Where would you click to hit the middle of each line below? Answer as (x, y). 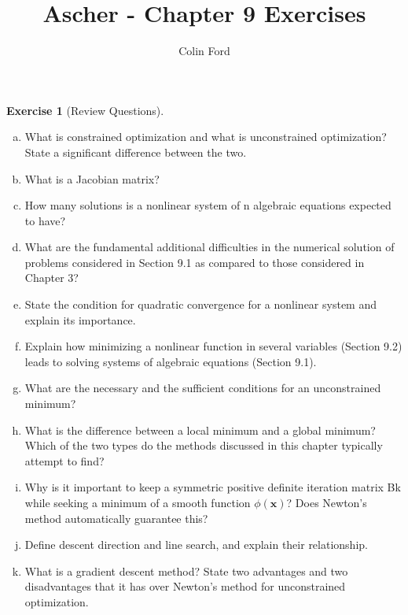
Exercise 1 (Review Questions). (85, 110)
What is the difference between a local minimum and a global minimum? (200, 430)
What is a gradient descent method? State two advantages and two (186, 571)
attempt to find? (64, 460)
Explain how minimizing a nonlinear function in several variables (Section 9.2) (213, 346)
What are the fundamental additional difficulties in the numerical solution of (210, 247)
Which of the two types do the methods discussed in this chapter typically (204, 445)
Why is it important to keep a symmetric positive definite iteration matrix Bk (213, 487)
